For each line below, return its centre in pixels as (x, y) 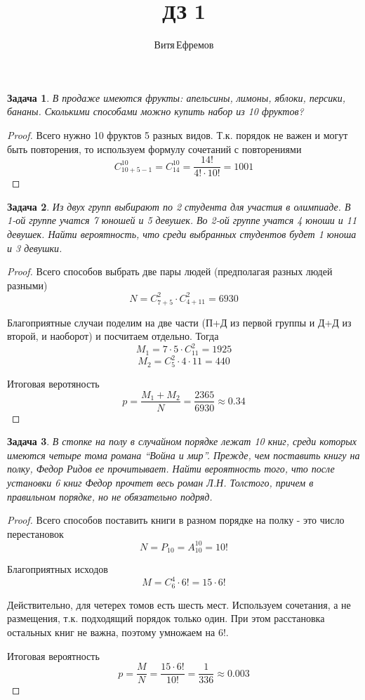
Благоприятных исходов (58, 569)
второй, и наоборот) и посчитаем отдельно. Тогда (113, 336)
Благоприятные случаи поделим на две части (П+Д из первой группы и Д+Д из (179, 322)
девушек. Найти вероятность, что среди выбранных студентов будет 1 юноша (182, 233)
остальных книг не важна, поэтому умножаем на (111, 632)
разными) (27, 285)
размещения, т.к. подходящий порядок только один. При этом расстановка (166, 618)
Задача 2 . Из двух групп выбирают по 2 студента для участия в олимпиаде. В (179, 206)
